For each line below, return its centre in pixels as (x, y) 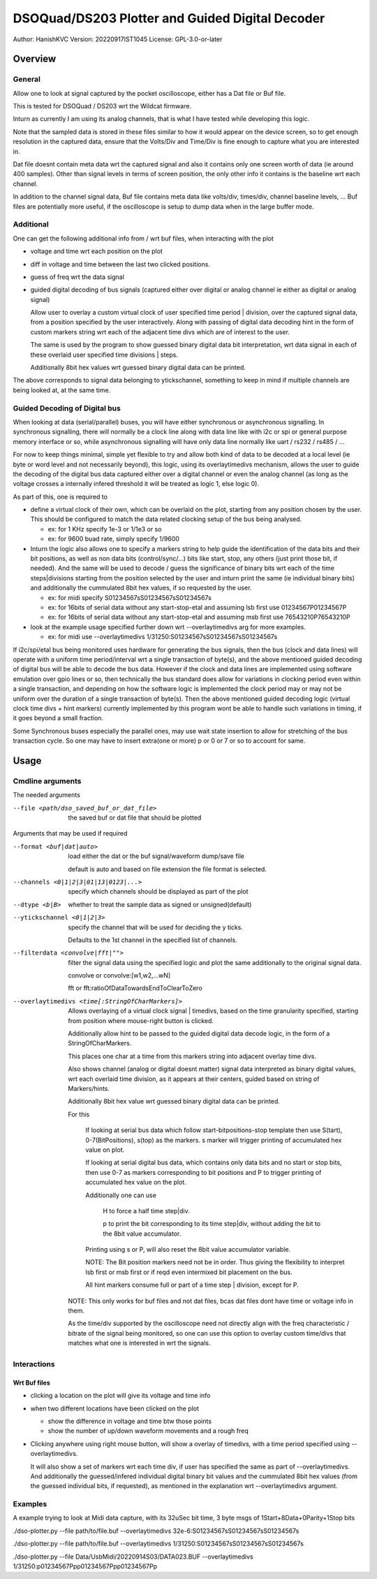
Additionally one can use (121, 1195)
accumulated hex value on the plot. (136, 1183)
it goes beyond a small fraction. (58, 718)
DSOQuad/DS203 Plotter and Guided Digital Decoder (169, 18)
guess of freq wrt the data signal (77, 277)
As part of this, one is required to (60, 496)
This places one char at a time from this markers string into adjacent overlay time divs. (192, 1056)
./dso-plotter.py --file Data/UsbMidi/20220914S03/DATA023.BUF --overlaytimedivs (133, 1557)
